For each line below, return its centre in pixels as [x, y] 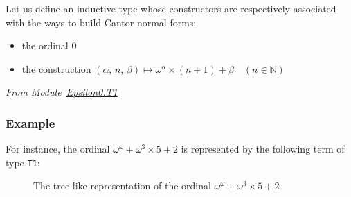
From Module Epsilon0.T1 [62, 92]
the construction [56, 68]
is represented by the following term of [263, 149]
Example [30, 122]
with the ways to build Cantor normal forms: [101, 22]
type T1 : [23, 162]
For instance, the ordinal [58, 149]
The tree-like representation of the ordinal [122, 186]
